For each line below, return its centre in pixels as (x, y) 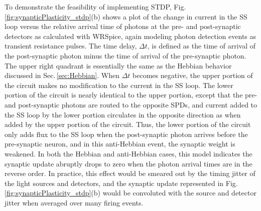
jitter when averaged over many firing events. (74, 202)
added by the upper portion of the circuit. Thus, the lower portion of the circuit (128, 124)
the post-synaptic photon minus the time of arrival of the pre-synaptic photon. (125, 55)
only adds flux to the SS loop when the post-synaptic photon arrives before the (126, 134)
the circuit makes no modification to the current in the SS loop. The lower (119, 85)
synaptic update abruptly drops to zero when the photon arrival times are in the (128, 163)
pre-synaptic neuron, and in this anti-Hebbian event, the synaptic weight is (120, 144)
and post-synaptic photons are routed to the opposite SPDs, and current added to (131, 104)
